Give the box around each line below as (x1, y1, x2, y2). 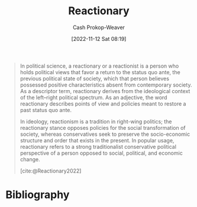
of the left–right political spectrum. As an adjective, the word (20, 94, 167, 101)
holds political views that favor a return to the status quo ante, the (20, 68, 181, 75)
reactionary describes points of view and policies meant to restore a (20, 100, 186, 107)
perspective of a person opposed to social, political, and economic (20, 149, 183, 157)
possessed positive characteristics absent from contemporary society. (20, 81, 192, 88)
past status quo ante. (20, 106, 72, 113)
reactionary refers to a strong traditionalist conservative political (20, 143, 177, 150)
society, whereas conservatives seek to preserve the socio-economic (20, 130, 190, 138)
